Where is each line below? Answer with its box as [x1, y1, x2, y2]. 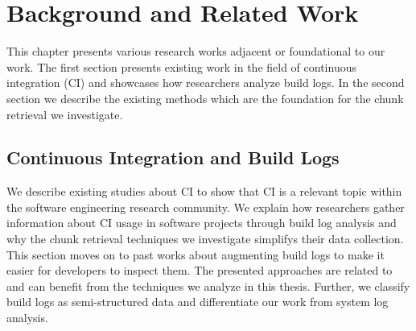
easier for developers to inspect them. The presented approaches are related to [6, 262, 393, 279]
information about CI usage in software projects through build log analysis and [6, 214, 397, 231]
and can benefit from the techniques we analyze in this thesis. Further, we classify [6, 277, 410, 294]
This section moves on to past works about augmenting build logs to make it [6, 246, 385, 263]
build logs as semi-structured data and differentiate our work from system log [6, 293, 389, 310]
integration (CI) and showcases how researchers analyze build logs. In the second [6, 74, 405, 91]
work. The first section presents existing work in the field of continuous [6, 58, 356, 75]
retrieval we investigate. [6, 106, 123, 122]
